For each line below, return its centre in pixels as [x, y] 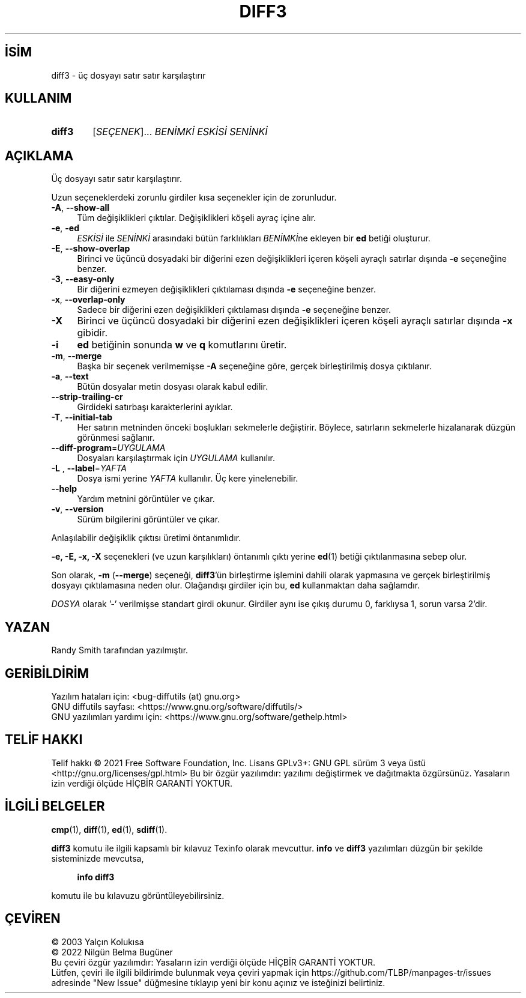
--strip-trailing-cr [87, 397]
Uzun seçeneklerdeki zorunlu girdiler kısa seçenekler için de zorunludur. [194, 198]
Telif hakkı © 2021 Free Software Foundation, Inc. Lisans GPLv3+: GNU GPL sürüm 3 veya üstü [239, 763]
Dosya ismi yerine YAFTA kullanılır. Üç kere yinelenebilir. [188, 479]
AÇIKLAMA [39, 156]
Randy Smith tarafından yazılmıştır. [120, 650]
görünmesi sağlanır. [116, 438]
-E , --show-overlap [91, 249]
